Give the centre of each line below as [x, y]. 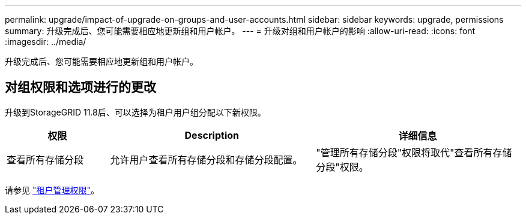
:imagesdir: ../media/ [46, 42]
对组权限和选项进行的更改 [80, 87]
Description [212, 135]
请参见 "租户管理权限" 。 [52, 190]
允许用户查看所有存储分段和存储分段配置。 [206, 159]
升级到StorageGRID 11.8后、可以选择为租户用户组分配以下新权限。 [135, 112]
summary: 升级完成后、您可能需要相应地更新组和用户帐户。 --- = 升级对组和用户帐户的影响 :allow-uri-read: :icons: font [240, 31]
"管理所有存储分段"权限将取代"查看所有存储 [414, 152]
